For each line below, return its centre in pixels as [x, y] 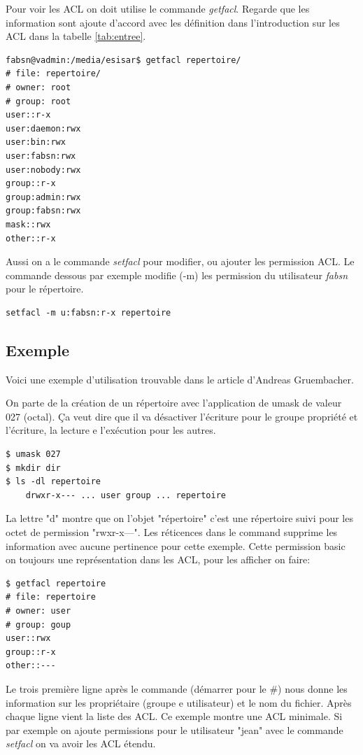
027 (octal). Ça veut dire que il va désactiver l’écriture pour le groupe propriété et [182, 416]
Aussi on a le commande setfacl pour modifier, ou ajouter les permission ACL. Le [180, 261]
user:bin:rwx [36, 142]
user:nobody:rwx [43, 170]
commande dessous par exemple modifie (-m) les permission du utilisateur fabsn [177, 275]
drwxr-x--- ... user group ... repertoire [126, 495]
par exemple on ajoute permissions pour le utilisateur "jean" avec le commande [175, 729]
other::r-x [31, 238]
